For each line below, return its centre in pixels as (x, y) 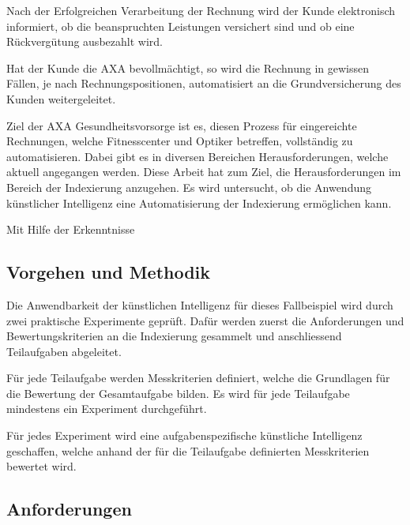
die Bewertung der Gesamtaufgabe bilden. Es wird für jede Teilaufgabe (178, 393)
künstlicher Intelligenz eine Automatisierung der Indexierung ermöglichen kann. (199, 202)
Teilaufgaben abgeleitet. (64, 351)
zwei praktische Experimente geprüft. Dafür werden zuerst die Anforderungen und (205, 320)
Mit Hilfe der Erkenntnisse (71, 229)
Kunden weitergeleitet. (61, 98)
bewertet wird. (41, 466)
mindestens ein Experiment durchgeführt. (107, 409)
